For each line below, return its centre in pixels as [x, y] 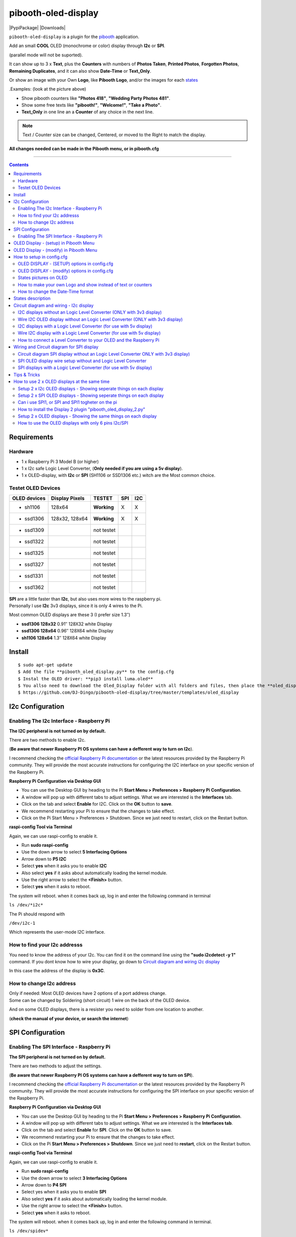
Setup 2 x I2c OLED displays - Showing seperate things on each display [91, 388]
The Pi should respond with [37, 914]
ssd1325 [34, 553]
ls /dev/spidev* [29, 1231]
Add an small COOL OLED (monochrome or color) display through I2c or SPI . [87, 46]
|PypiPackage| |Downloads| [37, 28]
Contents [19, 165]
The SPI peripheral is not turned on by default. [57, 1057]
